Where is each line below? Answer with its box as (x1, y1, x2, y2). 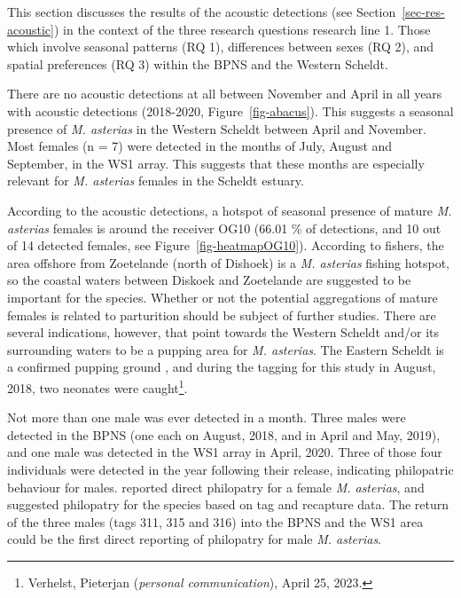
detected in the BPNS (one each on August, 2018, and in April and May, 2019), (7, 425, 441, 444)
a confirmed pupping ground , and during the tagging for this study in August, (7, 358, 436, 376)
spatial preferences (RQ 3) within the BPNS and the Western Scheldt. (7, 54, 388, 73)
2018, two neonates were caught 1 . (7, 375, 188, 397)
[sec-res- (402, 3, 445, 20)
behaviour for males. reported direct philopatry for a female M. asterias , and (7, 477, 425, 496)
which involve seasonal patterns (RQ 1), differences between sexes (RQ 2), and (7, 37, 434, 56)
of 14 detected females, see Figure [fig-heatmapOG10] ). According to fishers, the (7, 236, 444, 255)
